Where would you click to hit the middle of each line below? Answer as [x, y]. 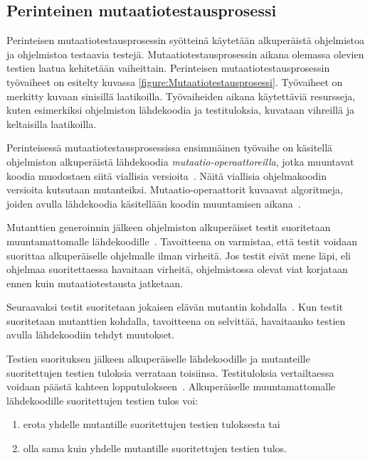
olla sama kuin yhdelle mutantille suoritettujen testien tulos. [155, 448]
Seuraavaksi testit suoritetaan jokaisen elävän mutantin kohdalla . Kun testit [175, 307]
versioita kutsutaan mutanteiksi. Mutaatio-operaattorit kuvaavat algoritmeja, [175, 189]
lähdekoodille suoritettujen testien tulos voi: [102, 400]
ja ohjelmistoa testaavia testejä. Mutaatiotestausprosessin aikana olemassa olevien [185, 54]
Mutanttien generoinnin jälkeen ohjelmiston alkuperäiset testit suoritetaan [169, 227]
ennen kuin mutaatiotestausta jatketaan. [95, 283]
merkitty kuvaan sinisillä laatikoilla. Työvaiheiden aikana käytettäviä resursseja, [181, 96]
